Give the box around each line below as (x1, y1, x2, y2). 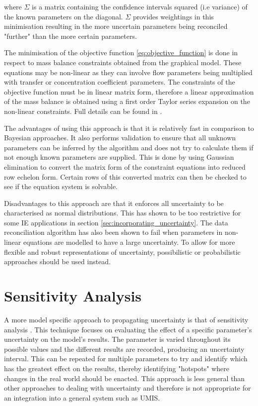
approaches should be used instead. (4, 256, 111, 267)
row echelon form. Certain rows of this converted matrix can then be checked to (4, 171, 247, 182)
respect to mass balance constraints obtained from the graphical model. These (4, 57, 242, 67)
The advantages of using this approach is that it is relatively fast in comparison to (4, 122, 254, 133)
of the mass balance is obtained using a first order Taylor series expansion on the (4, 96, 250, 106)
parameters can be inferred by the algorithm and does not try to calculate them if (4, 142, 254, 152)
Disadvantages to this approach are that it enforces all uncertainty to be (4, 198, 224, 208)
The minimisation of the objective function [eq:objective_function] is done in (4, 47, 238, 58)
